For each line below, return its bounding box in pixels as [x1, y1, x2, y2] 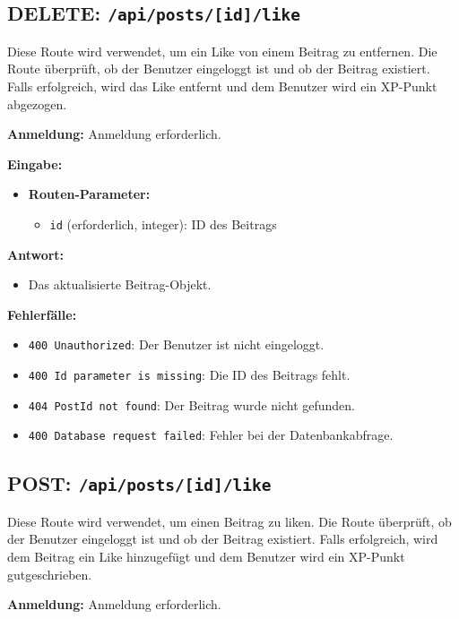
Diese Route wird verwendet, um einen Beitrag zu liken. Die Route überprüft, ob [7, 512, 452, 530]
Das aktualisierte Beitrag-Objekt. [28, 275, 212, 294]
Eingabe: [7, 154, 63, 173]
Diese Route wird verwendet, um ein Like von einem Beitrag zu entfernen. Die [7, 41, 437, 60]
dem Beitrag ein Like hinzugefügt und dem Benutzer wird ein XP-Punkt [7, 546, 405, 565]
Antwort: [7, 245, 65, 263]
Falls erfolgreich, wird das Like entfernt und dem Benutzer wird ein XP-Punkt [7, 76, 437, 95]
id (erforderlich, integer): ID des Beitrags [49, 214, 277, 233]
